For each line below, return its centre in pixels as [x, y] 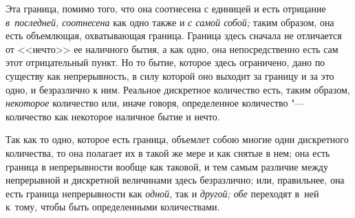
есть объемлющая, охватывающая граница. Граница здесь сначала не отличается [174, 35]
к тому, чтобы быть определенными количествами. [113, 207]
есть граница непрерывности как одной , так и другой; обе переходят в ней [162, 193]
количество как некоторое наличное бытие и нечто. [113, 116]
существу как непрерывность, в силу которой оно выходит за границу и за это [170, 75]
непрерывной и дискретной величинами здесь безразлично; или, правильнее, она [175, 180]
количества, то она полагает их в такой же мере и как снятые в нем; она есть [168, 152]
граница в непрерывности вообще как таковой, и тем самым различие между [167, 166]
